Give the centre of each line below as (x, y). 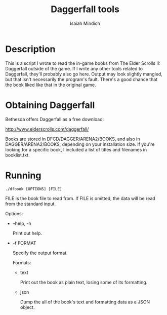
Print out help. (27, 233)
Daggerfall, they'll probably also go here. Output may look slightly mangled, (84, 74)
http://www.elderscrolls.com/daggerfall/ (47, 129)
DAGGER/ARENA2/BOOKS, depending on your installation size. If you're (80, 144)
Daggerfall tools (85, 9)
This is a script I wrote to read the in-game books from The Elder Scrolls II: (83, 63)
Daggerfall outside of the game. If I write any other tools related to (74, 68)
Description (30, 49)
